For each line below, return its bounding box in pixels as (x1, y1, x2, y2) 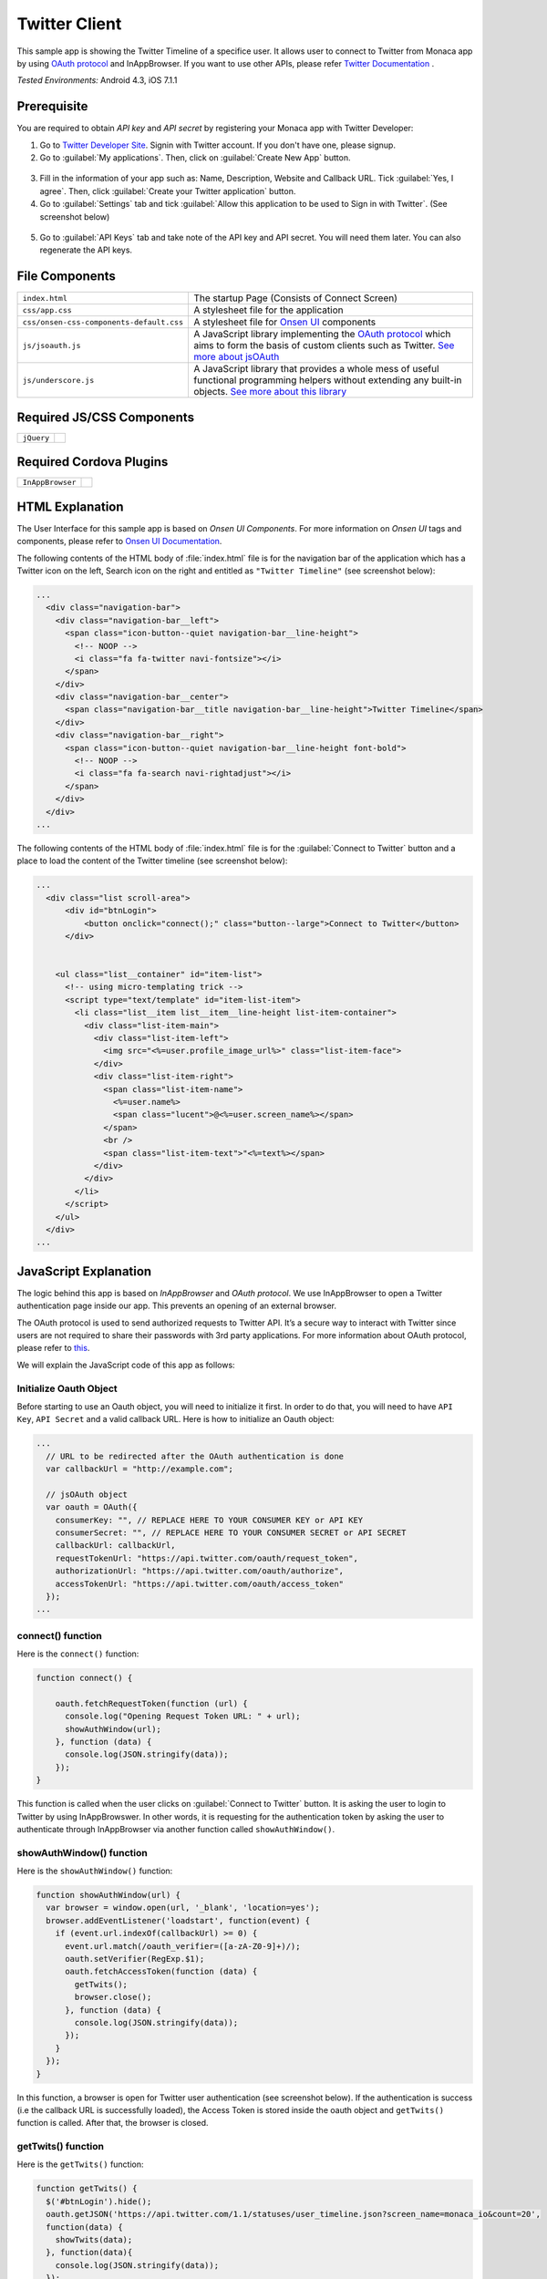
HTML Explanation (16, 499, 124, 514)
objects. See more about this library (192, 386, 346, 398)
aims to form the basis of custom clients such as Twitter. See (192, 339, 455, 352)
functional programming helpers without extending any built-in (192, 374, 462, 387)
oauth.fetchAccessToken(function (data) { (65, 1966, 258, 1977)
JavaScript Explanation (16, 1263, 152, 1279)
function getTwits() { (36, 2183, 138, 2194)
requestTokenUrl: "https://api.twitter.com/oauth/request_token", (55, 1552, 359, 1563)
